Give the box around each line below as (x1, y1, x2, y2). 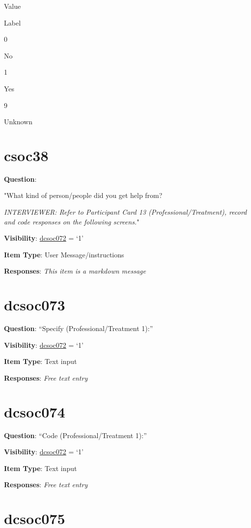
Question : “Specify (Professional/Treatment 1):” (4, 323, 153, 333)
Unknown (4, 116, 32, 127)
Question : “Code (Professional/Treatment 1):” (4, 430, 147, 440)
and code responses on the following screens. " (4, 216, 139, 226)
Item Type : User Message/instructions (4, 249, 124, 259)
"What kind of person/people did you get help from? (4, 190, 163, 200)
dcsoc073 (4, 295, 65, 315)
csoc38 (4, 145, 49, 165)
